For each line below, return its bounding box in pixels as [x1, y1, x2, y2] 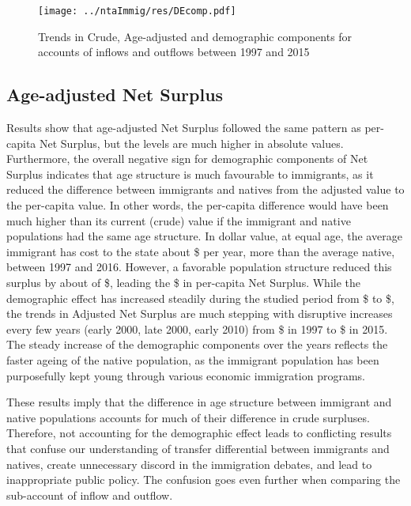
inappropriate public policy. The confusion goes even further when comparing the [6, 471, 401, 488]
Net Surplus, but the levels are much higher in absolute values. [39, 134, 344, 151]
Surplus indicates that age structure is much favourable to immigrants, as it [6, 165, 374, 182]
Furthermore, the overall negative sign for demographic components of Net [6, 150, 368, 167]
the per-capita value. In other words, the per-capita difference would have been [6, 197, 389, 213]
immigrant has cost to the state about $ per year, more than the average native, [6, 243, 395, 259]
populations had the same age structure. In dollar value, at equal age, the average [6, 228, 402, 244]
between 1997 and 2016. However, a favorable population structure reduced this [6, 259, 392, 275]
